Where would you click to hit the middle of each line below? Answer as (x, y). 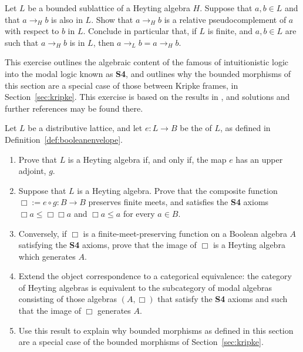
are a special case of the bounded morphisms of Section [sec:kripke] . (141, 342)
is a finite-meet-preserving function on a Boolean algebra (185, 233)
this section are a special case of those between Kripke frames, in (122, 85)
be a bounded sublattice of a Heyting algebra (109, 8)
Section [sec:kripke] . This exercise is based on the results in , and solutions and (147, 97)
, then (104, 42)
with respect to (32, 31)
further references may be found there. (74, 108)
